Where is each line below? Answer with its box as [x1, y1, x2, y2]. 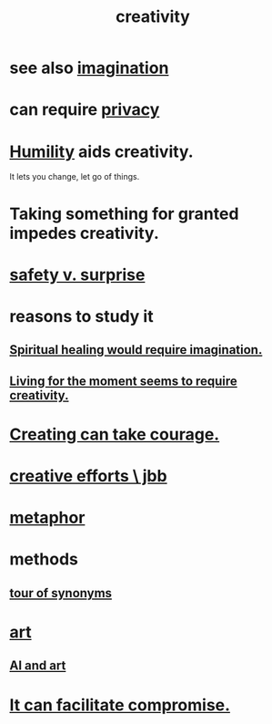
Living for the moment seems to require [9, 373, 238, 388]
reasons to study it [9, 305, 154, 326]
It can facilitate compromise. [9, 695, 230, 715]
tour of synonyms [9, 585, 112, 601]
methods [9, 549, 79, 570]
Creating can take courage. [9, 424, 220, 444]
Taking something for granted [9, 203, 239, 224]
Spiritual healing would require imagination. [9, 342, 263, 357]
